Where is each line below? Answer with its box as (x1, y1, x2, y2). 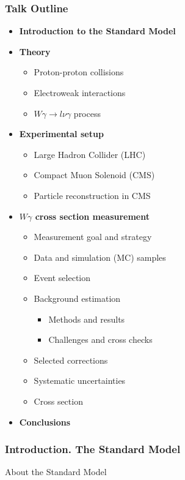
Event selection (34, 271, 91, 284)
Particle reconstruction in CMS (34, 189, 151, 201)
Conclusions (19, 415, 71, 428)
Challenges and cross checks (48, 333, 153, 346)
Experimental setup (19, 127, 104, 140)
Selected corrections (34, 353, 108, 366)
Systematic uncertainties (34, 374, 126, 387)
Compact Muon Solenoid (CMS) (34, 168, 155, 181)
